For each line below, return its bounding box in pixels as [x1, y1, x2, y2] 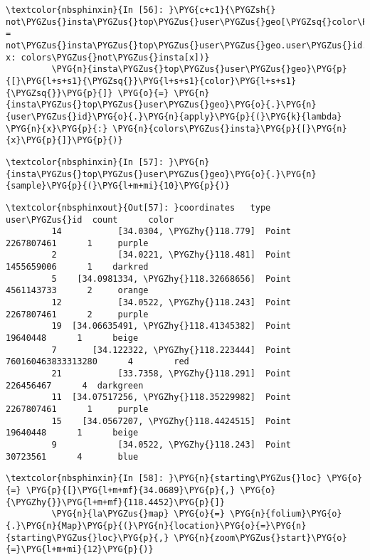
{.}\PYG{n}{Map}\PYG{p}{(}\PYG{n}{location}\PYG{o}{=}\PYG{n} [6, 520, 307, 531]
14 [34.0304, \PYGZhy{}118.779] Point [51, 226, 291, 237]
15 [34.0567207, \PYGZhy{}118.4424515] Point [51, 416, 291, 426]
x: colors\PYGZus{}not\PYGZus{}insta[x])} [6, 52, 210, 63]
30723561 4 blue [6, 451, 139, 462]
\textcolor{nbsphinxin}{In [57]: [6, 157, 164, 167]
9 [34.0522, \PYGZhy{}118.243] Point [51, 439, 291, 450]
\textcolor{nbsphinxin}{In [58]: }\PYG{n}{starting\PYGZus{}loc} [6, 473, 322, 484]
